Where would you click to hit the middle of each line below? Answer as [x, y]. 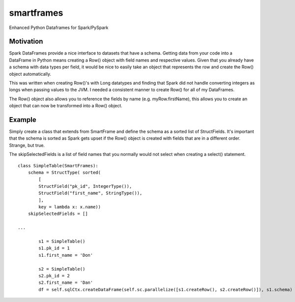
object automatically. [30, 74]
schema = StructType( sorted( [64, 173]
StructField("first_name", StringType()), [90, 193]
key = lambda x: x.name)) [70, 207]
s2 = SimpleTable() [62, 269]
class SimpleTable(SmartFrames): [58, 166]
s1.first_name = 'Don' [66, 255]
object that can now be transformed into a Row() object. [66, 106]
